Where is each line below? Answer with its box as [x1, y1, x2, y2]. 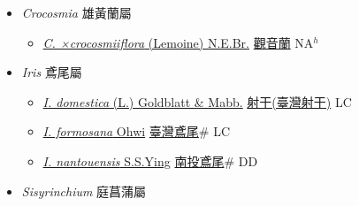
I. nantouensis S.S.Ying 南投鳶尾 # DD [42, 151, 258, 170]
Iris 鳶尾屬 [21, 63, 82, 81]
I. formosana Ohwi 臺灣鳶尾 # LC [42, 122, 230, 141]
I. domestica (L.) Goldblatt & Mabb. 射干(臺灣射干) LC [42, 92, 352, 111]
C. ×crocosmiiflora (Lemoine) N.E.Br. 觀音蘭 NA [42, 33, 314, 51]
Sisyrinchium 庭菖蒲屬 [21, 181, 147, 200]
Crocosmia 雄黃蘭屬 [21, 4, 132, 21]
